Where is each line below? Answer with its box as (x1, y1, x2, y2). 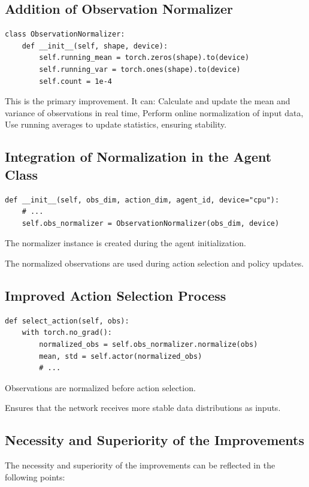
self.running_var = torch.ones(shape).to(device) (39, 65, 241, 74)
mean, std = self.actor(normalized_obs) (39, 352, 202, 361)
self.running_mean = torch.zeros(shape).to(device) (39, 53, 250, 62)
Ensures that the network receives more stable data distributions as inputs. (5, 401, 281, 414)
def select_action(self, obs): (5, 316, 129, 325)
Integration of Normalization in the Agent (5, 147, 272, 166)
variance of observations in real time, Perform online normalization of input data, (5, 106, 304, 119)
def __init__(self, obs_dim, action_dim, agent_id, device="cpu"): (5, 195, 280, 204)
